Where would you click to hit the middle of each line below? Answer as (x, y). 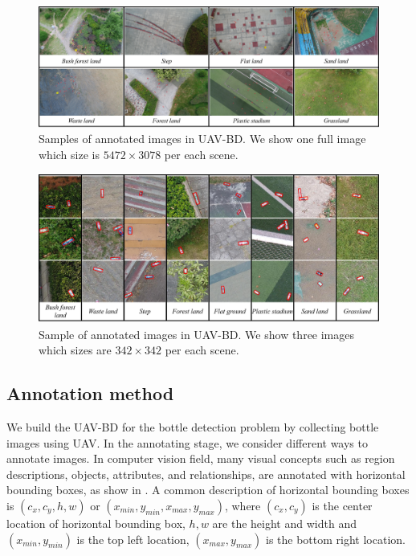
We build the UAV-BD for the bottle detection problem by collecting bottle (193, 426)
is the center (342, 505)
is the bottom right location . (335, 539)
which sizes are (75, 350)
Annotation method (90, 393)
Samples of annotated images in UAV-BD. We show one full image (202, 139)
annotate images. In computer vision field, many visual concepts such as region (201, 458)
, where (243, 505)
